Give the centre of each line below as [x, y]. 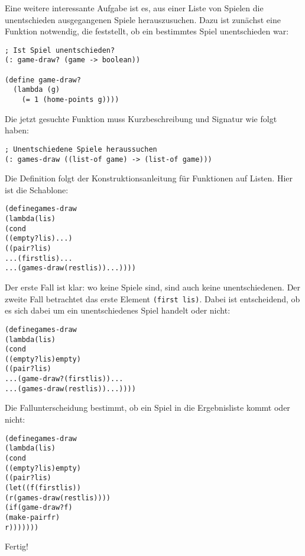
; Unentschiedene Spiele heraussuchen [81, 149]
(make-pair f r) [33, 517]
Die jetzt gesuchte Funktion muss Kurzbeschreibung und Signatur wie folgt [141, 118]
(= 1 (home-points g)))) [70, 100]
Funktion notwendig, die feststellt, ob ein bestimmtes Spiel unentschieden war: [147, 31]
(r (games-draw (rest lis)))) [58, 498]
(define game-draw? [43, 80]
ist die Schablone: [37, 189]
